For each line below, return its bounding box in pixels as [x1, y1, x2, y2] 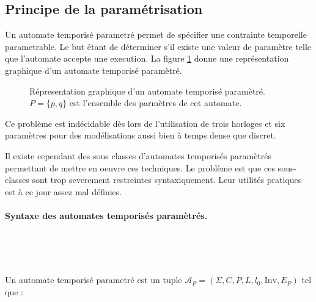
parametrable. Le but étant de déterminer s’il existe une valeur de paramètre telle [5, 40, 312, 52]
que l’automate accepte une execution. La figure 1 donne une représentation [5, 52, 289, 65]
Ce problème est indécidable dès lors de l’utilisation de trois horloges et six [5, 117, 285, 129]
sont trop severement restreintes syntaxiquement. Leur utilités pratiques [32, 173, 302, 186]
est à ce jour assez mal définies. [5, 185, 122, 198]
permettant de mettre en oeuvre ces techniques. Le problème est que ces [5, 161, 275, 174]
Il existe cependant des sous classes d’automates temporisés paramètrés [5, 149, 272, 162]
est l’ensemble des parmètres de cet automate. [69, 96, 242, 109]
